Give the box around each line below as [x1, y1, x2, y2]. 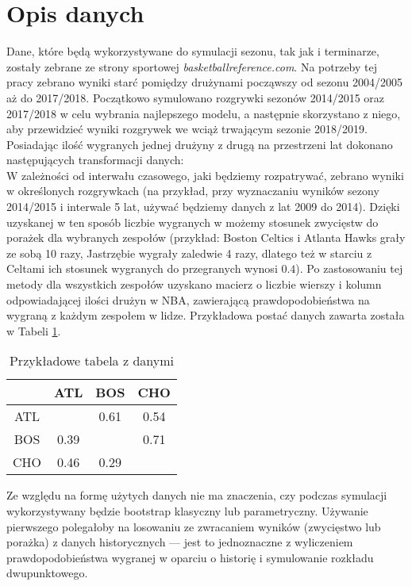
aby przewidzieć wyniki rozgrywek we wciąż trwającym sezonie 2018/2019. [6, 121, 368, 137]
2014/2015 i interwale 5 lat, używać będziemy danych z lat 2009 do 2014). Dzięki [6, 198, 400, 215]
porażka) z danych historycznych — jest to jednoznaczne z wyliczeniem [6, 534, 353, 550]
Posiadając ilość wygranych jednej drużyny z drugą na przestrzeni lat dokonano [6, 136, 393, 152]
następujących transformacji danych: [6, 151, 184, 168]
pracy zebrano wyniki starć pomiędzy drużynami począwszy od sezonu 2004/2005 [6, 74, 402, 90]
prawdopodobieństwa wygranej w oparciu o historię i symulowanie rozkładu [6, 549, 374, 565]
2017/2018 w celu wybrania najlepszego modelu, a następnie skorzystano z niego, [6, 105, 401, 121]
